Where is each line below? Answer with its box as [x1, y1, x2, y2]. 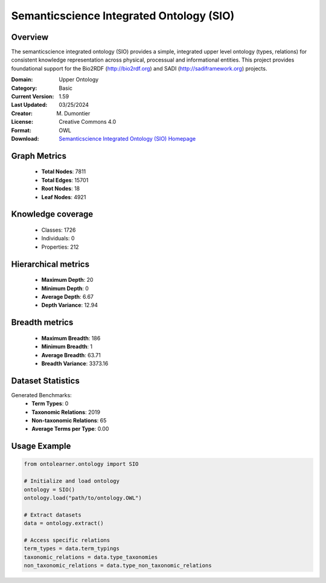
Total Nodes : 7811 [41, 168, 86, 175]
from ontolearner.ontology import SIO [24, 460, 139, 468]
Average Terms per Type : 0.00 [31, 425, 109, 433]
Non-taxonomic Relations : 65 [31, 416, 107, 424]
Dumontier [64, 109, 91, 117]
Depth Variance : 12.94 [41, 302, 98, 309]
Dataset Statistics [11, 375, 80, 386]
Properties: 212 [41, 243, 79, 250]
